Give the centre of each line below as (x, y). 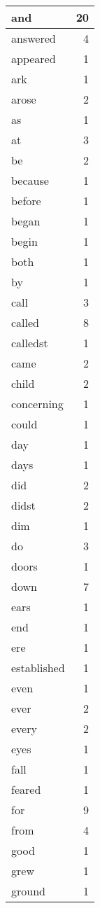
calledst (30, 343)
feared (26, 789)
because (30, 180)
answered (34, 38)
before (26, 201)
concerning (37, 404)
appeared (34, 58)
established (38, 668)
